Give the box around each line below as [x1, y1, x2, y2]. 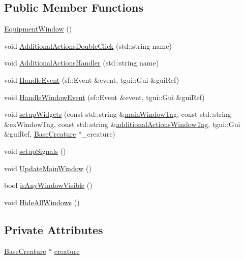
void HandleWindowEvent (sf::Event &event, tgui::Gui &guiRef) [4, 91, 205, 102]
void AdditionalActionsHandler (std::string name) [4, 57, 159, 68]
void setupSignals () [4, 145, 66, 156]
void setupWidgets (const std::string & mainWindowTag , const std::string [4, 109, 231, 119]
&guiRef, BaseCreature [4, 128, 76, 139]
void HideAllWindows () [4, 197, 80, 207]
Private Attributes [4, 221, 103, 237]
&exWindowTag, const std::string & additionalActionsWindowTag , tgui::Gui [4, 118, 240, 129]
